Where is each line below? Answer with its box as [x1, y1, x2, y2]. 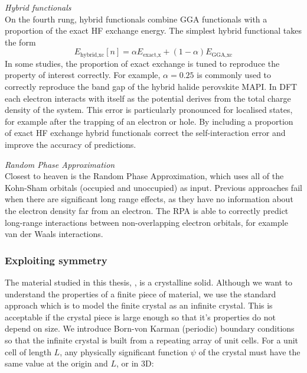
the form [5, 35, 36, 48]
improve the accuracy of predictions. [5, 138, 136, 150]
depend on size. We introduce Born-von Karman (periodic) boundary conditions [5, 322, 295, 335]
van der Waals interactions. [5, 228, 103, 240]
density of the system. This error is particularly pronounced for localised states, [5, 103, 293, 116]
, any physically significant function [60, 345, 188, 358]
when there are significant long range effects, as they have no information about [5, 193, 293, 205]
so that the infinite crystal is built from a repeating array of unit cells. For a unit [5, 333, 298, 346]
